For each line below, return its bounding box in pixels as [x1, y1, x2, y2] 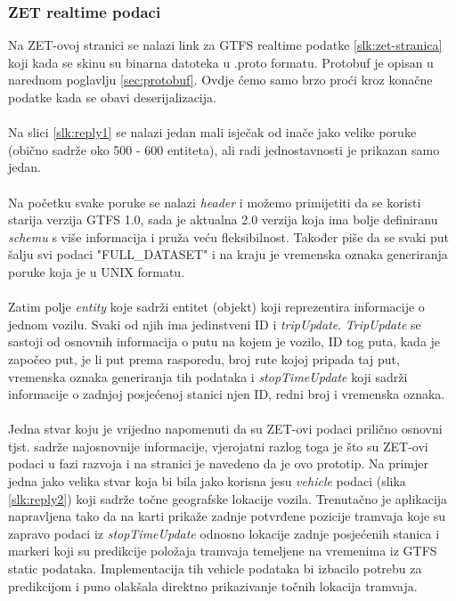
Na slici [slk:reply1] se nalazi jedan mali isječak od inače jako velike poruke [8, 123, 417, 142]
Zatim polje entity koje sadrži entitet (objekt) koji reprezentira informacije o [8, 297, 425, 316]
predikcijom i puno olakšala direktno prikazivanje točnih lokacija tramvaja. [8, 576, 418, 595]
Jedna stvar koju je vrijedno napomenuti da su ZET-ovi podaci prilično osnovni [8, 419, 443, 438]
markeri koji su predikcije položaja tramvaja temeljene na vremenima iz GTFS [8, 541, 437, 560]
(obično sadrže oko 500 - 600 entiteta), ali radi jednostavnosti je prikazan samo [8, 140, 440, 158]
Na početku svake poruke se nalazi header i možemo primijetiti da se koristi [8, 192, 421, 211]
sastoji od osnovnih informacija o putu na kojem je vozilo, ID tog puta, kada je [8, 332, 441, 351]
